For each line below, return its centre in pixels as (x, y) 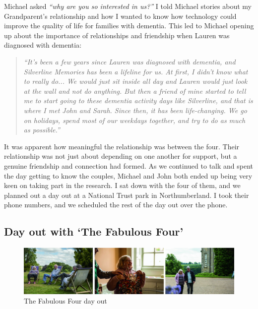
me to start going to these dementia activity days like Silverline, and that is (138, 100)
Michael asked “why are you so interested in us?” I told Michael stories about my (128, 6)
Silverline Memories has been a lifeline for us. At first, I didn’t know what (136, 71)
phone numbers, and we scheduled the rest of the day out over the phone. (116, 205)
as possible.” (42, 130)
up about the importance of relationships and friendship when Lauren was (117, 35)
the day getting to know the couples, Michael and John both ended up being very (128, 175)
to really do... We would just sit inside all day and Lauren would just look (135, 81)
